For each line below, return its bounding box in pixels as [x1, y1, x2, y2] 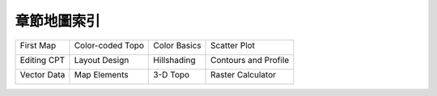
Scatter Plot [210, 40, 255, 51]
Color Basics [153, 40, 202, 51]
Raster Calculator [210, 69, 277, 80]
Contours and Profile [210, 54, 290, 65]
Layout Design [74, 54, 129, 65]
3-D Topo [153, 69, 190, 80]
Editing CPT [19, 54, 66, 65]
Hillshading [153, 54, 196, 65]
